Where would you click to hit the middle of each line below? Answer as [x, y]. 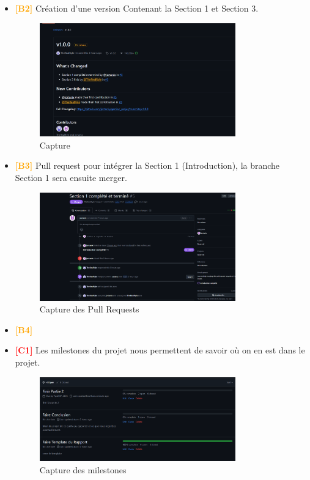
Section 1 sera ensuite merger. [71, 178]
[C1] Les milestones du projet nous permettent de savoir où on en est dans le [160, 350]
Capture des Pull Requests [89, 309]
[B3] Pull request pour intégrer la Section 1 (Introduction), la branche [147, 165]
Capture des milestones [83, 469]
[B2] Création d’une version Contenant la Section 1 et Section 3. [137, 8]
